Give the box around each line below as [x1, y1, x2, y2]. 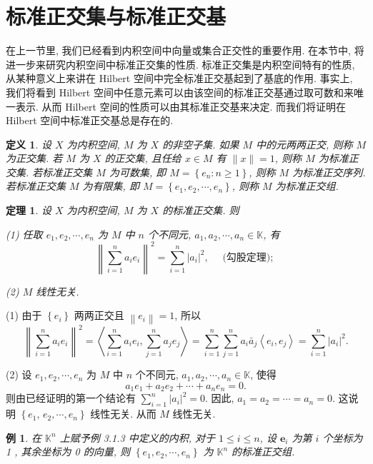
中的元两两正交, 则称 [256, 136, 353, 151]
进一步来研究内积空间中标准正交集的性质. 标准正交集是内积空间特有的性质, [6, 56, 355, 71]
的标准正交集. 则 [162, 203, 239, 218]
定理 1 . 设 [6, 203, 51, 218]
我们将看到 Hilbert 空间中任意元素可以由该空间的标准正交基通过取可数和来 [6, 84, 354, 99]
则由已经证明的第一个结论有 [6, 390, 136, 405]
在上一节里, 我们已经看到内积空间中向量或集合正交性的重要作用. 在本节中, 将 [6, 43, 364, 58]
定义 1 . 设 [6, 136, 51, 151]
